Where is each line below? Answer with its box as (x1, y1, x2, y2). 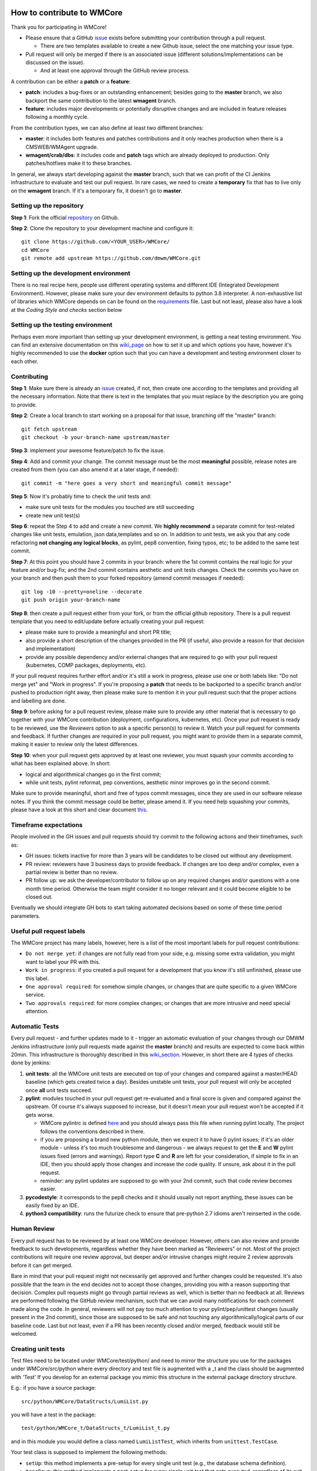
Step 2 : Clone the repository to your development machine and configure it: (11, 225, 194, 232)
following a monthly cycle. (25, 114, 89, 121)
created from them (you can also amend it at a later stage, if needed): (11, 466, 179, 473)
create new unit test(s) (25, 512, 80, 519)
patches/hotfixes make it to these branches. (25, 159, 132, 167)
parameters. (11, 912, 41, 919)
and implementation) (25, 645, 76, 653)
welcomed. (11, 1330, 38, 1337)
